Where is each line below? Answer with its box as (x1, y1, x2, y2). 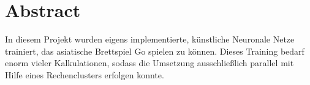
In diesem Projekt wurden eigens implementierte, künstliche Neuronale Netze (5, 33, 295, 46)
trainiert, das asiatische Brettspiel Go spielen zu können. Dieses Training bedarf (5, 44, 304, 57)
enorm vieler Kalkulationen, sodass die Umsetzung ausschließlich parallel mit (5, 56, 294, 69)
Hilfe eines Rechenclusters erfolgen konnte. (5, 68, 164, 81)
